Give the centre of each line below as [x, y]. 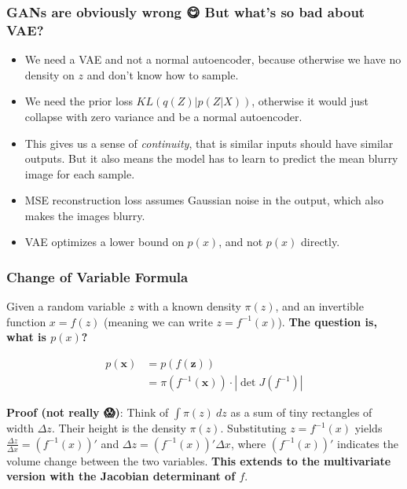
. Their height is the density [119, 428]
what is [26, 337]
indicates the [368, 443]
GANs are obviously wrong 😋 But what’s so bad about [186, 11]
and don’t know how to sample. [163, 74]
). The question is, [327, 321]
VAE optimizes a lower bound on [104, 242]
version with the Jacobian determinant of [121, 476]
